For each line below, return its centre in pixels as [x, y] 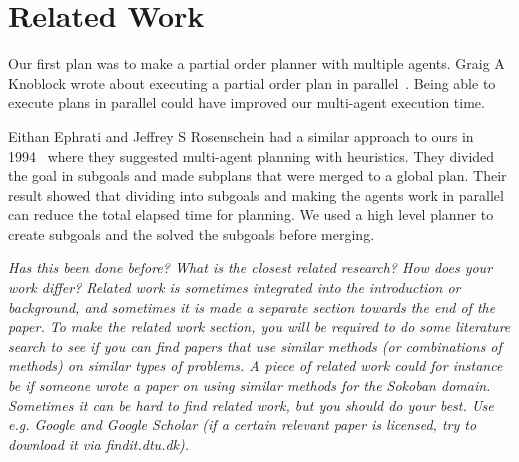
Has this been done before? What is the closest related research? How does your [250, 267]
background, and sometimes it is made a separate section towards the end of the [252, 306]
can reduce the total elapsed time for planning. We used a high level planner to [251, 214]
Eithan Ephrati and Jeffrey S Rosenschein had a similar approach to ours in [241, 135]
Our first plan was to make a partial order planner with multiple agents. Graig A [256, 63]
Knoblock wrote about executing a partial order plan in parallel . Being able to [252, 82]
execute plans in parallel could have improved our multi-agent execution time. [246, 102]
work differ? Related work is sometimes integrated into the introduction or [234, 287]
